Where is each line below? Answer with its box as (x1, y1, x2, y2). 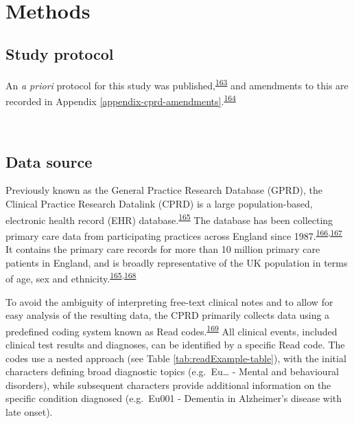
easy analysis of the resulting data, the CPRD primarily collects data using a (5, 308, 330, 322)
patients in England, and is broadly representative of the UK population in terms (5, 255, 348, 269)
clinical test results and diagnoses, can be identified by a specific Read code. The (5, 337, 345, 352)
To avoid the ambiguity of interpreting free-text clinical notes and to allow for (5, 294, 333, 309)
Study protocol (5, 43, 114, 65)
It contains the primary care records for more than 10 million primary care (5, 242, 320, 256)
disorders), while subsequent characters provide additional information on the (5, 377, 331, 392)
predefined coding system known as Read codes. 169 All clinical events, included (5, 322, 338, 338)
